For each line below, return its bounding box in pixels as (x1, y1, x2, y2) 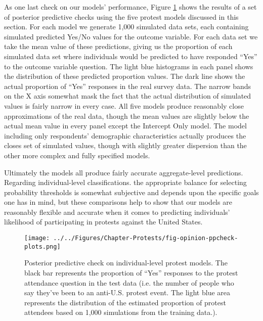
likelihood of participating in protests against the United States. (4, 216, 203, 227)
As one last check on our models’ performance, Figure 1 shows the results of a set (4, 2, 257, 12)
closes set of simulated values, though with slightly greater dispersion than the (4, 140, 247, 151)
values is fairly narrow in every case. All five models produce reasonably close (4, 100, 244, 111)
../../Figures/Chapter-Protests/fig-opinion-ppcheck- (53, 235, 238, 242)
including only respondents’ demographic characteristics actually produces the (4, 130, 246, 141)
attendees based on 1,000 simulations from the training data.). (24, 307, 217, 317)
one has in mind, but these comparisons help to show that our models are (4, 197, 232, 207)
